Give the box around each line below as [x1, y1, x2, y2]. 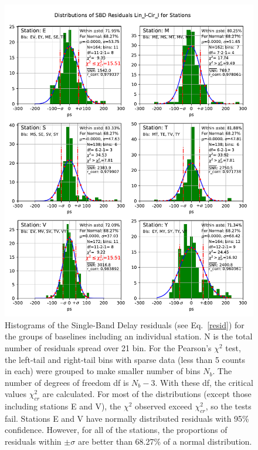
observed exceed [135, 400, 192, 412]
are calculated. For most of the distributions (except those [42, 388, 252, 400]
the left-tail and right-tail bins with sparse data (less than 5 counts [5, 353, 246, 365]
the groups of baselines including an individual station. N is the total [5, 330, 253, 342]
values [5, 388, 27, 400]
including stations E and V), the [5, 400, 121, 412]
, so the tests [205, 400, 252, 412]
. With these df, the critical [155, 376, 253, 388]
